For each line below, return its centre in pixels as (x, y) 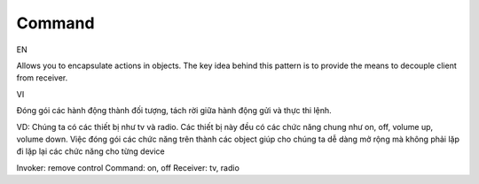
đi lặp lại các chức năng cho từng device (90, 151)
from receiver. (42, 78)
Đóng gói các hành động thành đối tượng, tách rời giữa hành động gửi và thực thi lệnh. (174, 111)
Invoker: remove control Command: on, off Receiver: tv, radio (128, 167)
